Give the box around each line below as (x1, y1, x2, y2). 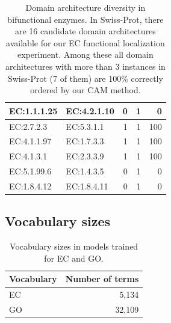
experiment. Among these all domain (17, 48, 154, 61)
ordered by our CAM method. (30, 84, 141, 96)
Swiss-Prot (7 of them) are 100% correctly (7, 72, 163, 84)
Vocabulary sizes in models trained (10, 240, 138, 253)
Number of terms (65, 272, 139, 285)
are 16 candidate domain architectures (14, 25, 156, 37)
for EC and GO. (44, 251, 104, 264)
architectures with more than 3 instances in (5, 60, 166, 72)
